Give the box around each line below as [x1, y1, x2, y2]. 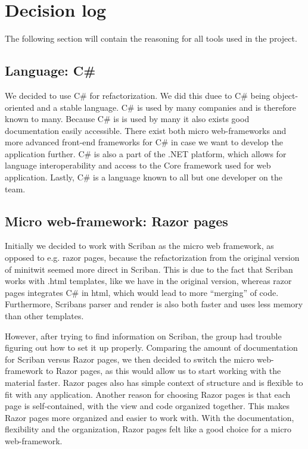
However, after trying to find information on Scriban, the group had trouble [5, 329, 282, 342]
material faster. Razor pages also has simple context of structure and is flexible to [5, 376, 303, 388]
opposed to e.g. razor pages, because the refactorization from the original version [5, 251, 300, 264]
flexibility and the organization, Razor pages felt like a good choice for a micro [5, 423, 292, 435]
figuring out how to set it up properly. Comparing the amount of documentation [5, 341, 298, 354]
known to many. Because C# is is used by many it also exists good [5, 113, 250, 125]
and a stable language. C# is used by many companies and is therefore [37, 101, 296, 113]
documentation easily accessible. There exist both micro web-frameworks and [5, 124, 287, 136]
